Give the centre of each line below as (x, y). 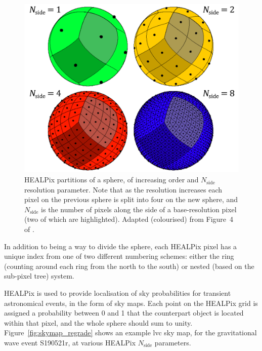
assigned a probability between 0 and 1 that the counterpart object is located (124, 313)
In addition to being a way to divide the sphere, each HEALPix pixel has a (121, 246)
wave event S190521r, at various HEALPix (70, 342)
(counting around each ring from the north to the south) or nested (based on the (129, 266)
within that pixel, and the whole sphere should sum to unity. (98, 322)
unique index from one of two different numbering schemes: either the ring (119, 256)
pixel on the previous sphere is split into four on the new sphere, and (131, 199)
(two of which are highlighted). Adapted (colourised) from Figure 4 (129, 219)
